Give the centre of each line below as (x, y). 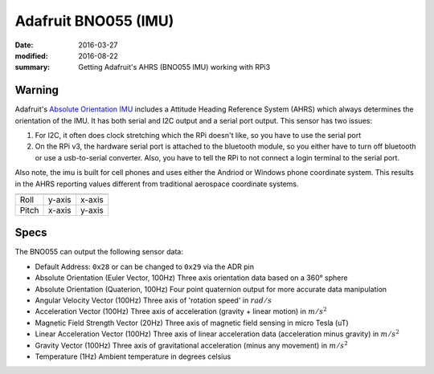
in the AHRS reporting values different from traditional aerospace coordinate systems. (157, 184)
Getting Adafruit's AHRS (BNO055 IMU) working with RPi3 (174, 67)
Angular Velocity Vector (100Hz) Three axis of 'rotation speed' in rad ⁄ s (154, 300)
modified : (31, 55)
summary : (33, 67)
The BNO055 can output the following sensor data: (99, 252)
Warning (37, 90)
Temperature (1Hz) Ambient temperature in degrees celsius (133, 356)
